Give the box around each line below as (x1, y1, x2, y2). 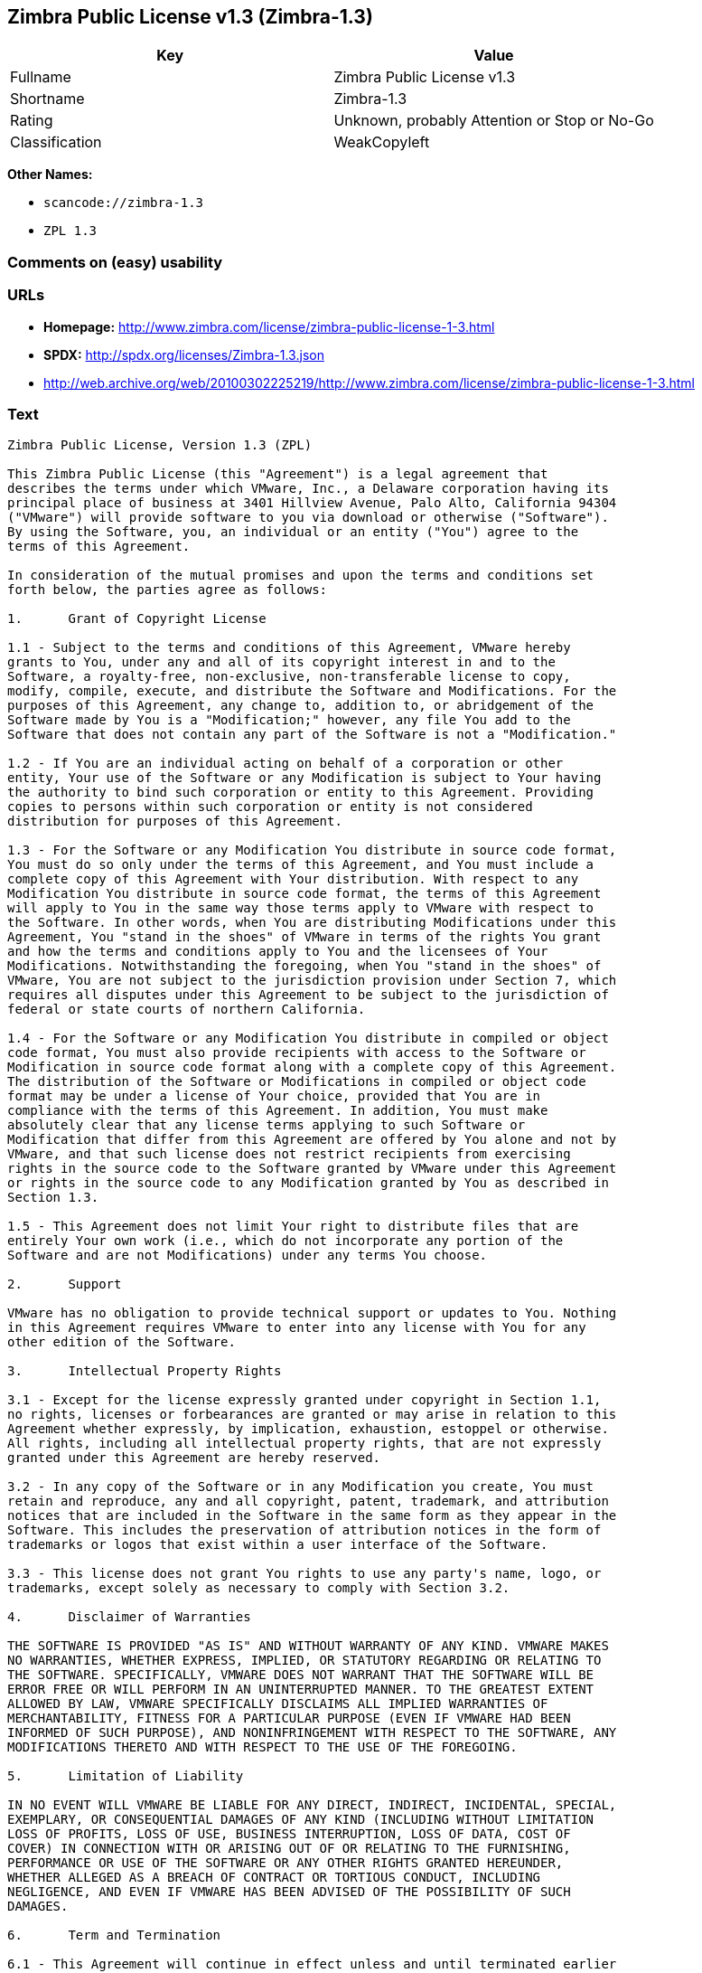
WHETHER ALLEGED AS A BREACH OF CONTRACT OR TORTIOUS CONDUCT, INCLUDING (7, 1870, 541, 1885)
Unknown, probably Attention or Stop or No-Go (333, 111, 654, 130)
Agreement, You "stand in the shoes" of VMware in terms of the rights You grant (7, 930, 602, 945)
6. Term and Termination (7, 1928, 221, 1943)
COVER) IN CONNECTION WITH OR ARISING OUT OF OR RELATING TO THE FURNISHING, (7, 1841, 571, 1856)
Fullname (10, 68, 71, 87)
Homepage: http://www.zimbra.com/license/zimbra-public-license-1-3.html (43, 318, 495, 335)
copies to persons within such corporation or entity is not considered (7, 799, 533, 815)
